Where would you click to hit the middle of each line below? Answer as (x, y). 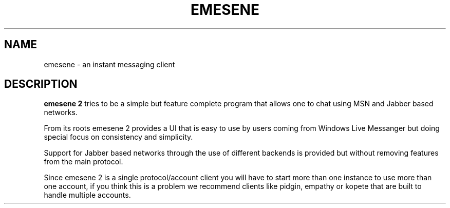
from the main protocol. (83, 162)
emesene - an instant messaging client (109, 64)
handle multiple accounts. (87, 195)
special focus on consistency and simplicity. (118, 137)
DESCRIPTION (41, 84)
